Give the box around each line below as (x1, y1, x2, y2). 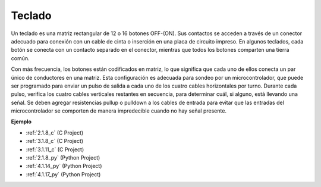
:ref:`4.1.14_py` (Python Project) (26, 163, 102, 170)
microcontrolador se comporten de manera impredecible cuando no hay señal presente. (11, 107, 227, 114)
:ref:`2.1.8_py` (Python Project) (26, 154, 100, 161)
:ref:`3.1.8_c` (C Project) (26, 138, 83, 145)
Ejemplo (11, 118, 32, 125)
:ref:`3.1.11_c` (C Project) (26, 146, 84, 153)
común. (11, 54, 30, 62)
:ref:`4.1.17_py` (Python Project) (26, 170, 101, 178)
